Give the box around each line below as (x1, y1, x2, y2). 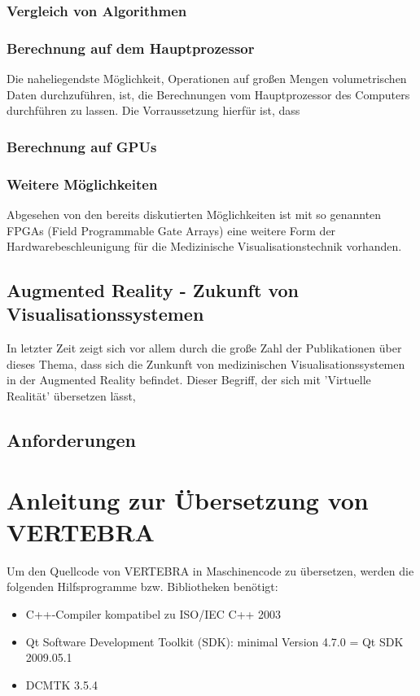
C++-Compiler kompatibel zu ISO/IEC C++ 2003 (25, 605, 282, 622)
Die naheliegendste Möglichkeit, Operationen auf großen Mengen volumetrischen (7, 70, 407, 87)
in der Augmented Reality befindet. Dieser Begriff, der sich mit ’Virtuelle (7, 371, 371, 388)
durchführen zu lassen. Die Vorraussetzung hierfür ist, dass (7, 102, 300, 119)
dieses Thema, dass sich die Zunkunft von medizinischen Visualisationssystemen (7, 355, 405, 372)
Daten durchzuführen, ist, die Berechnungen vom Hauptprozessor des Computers (7, 85, 410, 103)
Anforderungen (7, 427, 136, 453)
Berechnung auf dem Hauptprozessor (7, 37, 255, 58)
